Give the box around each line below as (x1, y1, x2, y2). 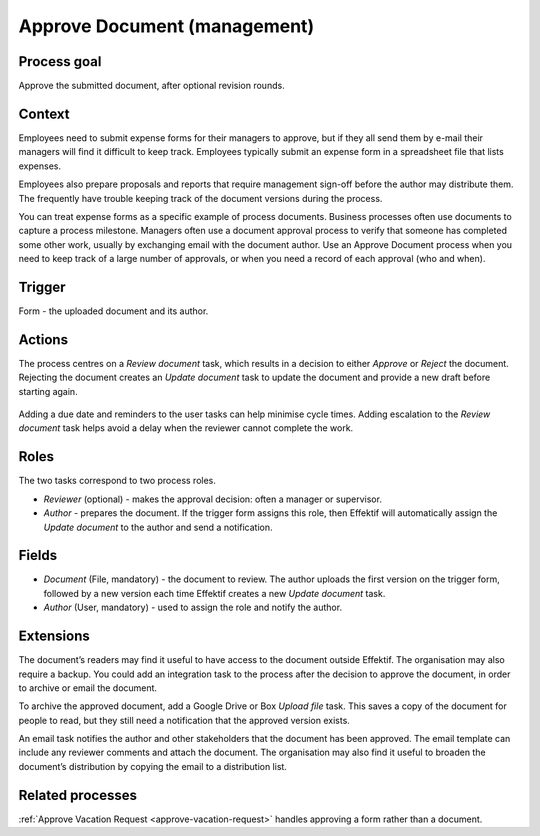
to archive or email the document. (18, 681, 158, 694)
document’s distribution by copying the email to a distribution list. (18, 760, 287, 772)
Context (18, 105, 70, 122)
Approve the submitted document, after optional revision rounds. (18, 80, 285, 92)
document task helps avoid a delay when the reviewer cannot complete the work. (18, 422, 354, 434)
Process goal (18, 53, 102, 70)
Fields (18, 547, 58, 564)
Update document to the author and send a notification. (43, 521, 274, 533)
